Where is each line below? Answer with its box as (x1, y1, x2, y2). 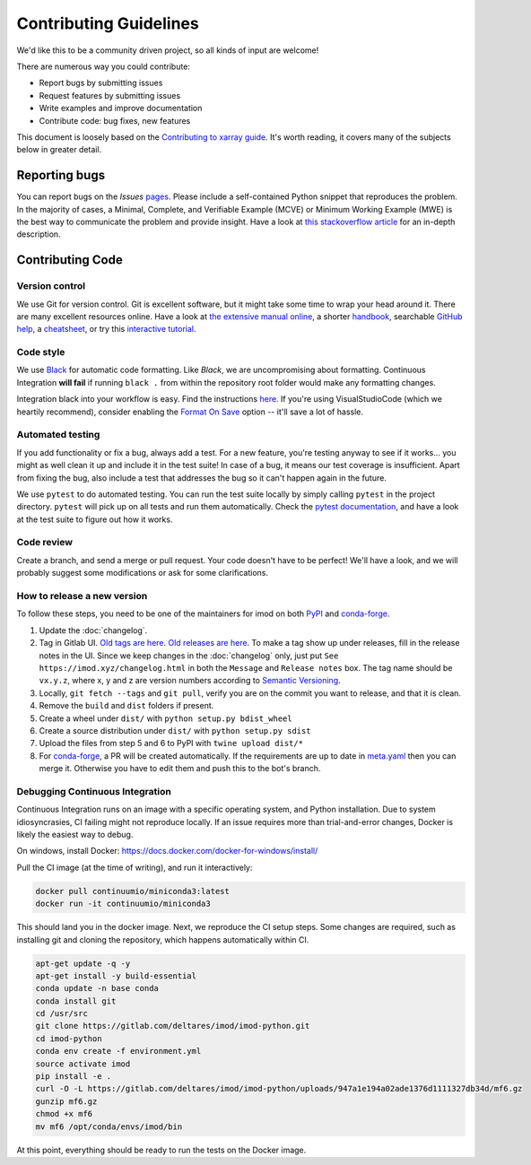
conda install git (35, 995, 117, 1006)
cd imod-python (35, 1033, 102, 1044)
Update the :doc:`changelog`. (39, 624, 148, 636)
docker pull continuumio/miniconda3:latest (35, 886, 231, 896)
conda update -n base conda (35, 983, 159, 994)
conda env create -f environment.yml (35, 1046, 202, 1056)
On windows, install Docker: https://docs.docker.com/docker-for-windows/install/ (16, 846, 318, 856)
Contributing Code (16, 252, 123, 268)
